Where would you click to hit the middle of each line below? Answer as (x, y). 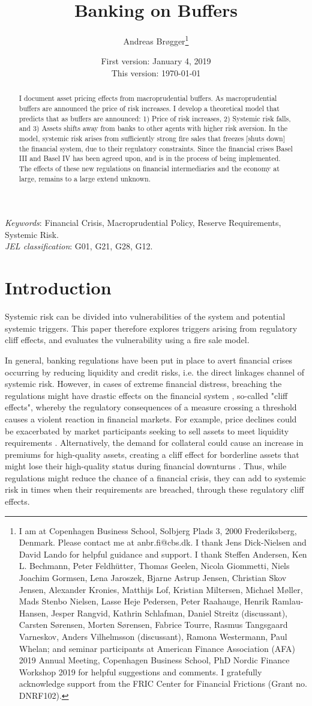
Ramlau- (288, 601)
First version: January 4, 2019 (156, 61)
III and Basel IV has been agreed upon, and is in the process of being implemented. (150, 158)
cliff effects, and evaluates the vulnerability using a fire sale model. (127, 340)
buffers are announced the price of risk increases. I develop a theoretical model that (149, 108)
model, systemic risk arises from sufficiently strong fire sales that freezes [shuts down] (152, 138)
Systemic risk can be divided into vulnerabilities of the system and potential (145, 316)
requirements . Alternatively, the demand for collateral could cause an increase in (154, 443)
